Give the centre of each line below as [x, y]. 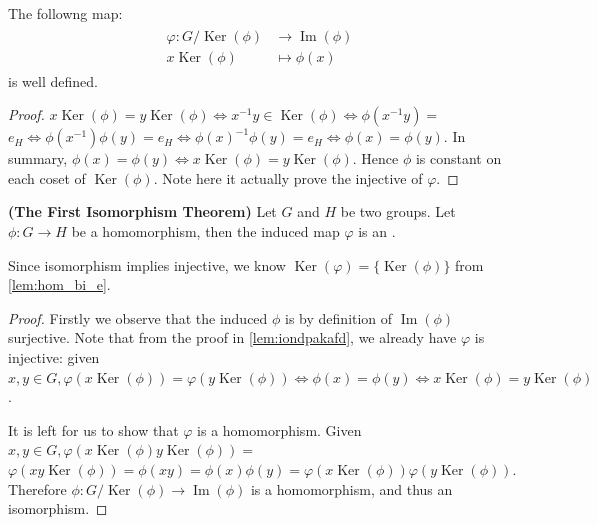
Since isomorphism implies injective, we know [147, 264]
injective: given [54, 357]
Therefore [37, 488]
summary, [38, 158]
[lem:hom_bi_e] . [59, 284]
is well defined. [53, 80]
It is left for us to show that [93, 429]
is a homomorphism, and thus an [351, 488]
